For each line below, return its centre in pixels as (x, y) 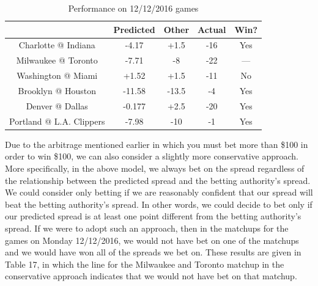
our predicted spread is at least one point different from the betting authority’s (153, 216)
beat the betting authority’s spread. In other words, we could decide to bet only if (159, 204)
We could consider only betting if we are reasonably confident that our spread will (159, 192)
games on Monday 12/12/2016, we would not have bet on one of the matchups (152, 240)
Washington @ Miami (57, 75)
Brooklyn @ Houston (57, 90)
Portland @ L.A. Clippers (57, 121)
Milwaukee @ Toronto (57, 60)
